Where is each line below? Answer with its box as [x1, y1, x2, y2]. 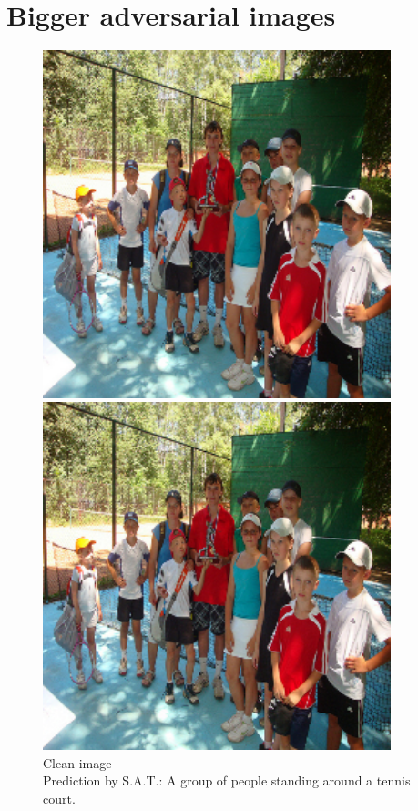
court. [43, 788, 76, 807]
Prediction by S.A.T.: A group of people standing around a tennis [43, 771, 411, 790]
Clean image [43, 753, 112, 772]
